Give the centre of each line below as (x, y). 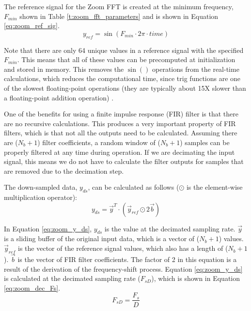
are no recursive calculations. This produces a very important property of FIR (120, 123)
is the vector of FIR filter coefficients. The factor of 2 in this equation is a (127, 259)
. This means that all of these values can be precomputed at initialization (126, 59)
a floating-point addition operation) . (59, 97)
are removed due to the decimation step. (64, 171)
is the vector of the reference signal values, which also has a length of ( (123, 248)
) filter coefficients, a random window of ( (99, 142)
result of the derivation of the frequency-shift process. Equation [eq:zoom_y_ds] (123, 269)
